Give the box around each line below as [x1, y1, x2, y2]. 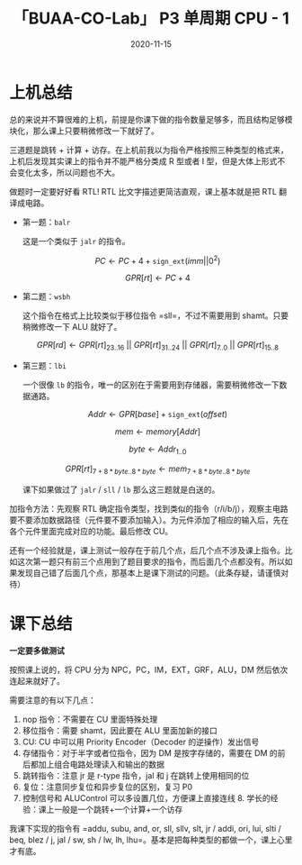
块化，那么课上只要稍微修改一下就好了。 [9, 125, 159, 136]
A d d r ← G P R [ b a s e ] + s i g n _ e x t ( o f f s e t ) [87, 409, 227, 420]
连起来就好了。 [9, 675, 65, 686]
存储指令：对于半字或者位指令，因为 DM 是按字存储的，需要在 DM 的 [22, 747, 279, 758]
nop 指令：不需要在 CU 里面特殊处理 [22, 714, 158, 724]
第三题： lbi [22, 360, 67, 371]
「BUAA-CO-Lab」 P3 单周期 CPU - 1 [13, 8, 289, 29]
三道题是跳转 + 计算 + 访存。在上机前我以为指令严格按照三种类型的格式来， [9, 144, 289, 155]
